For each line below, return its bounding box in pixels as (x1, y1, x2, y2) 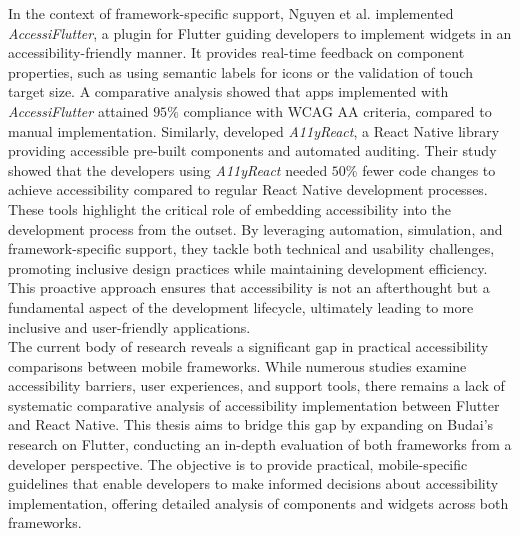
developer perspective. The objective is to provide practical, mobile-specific (8, 453, 468, 474)
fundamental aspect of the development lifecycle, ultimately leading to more (8, 296, 474, 317)
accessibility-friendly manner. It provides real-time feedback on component (8, 42, 465, 63)
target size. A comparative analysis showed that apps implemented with (8, 81, 449, 102)
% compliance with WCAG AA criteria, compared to (167, 100, 492, 121)
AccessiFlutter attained (8, 100, 149, 121)
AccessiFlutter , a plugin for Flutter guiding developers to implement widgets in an (8, 22, 512, 43)
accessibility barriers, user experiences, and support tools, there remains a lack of (8, 375, 505, 396)
